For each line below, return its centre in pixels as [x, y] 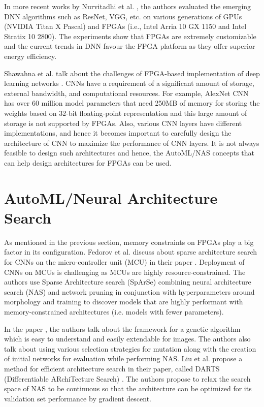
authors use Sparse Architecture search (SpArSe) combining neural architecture [128, 282]
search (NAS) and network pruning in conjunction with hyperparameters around [129, 291]
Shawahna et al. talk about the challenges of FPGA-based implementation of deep [132, 73]
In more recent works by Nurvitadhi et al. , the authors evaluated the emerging [128, 6]
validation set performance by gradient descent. [78, 398]
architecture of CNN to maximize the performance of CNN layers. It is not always [132, 143]
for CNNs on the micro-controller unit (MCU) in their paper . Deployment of [124, 262]
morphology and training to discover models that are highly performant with [124, 302]
